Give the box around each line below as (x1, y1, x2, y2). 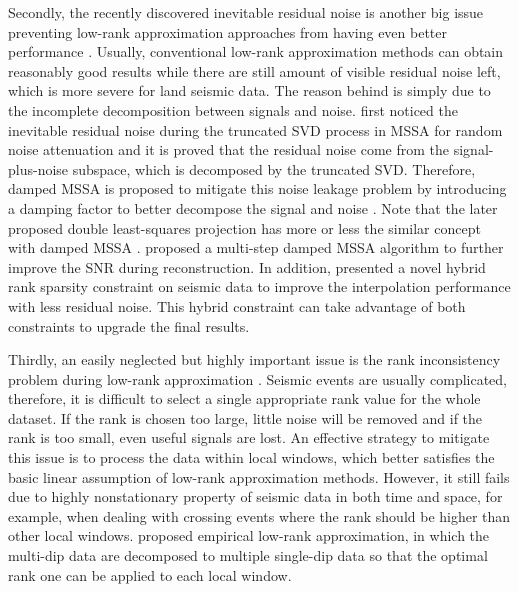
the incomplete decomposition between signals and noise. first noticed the (8, 99, 458, 120)
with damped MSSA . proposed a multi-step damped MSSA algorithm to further (8, 237, 504, 258)
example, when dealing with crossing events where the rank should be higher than (8, 505, 511, 526)
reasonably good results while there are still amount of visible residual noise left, (8, 60, 501, 81)
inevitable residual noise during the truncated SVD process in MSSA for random (8, 119, 503, 140)
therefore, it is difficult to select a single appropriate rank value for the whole (8, 388, 481, 409)
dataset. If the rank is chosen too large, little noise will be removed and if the (8, 407, 483, 428)
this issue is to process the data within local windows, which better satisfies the (8, 447, 495, 468)
